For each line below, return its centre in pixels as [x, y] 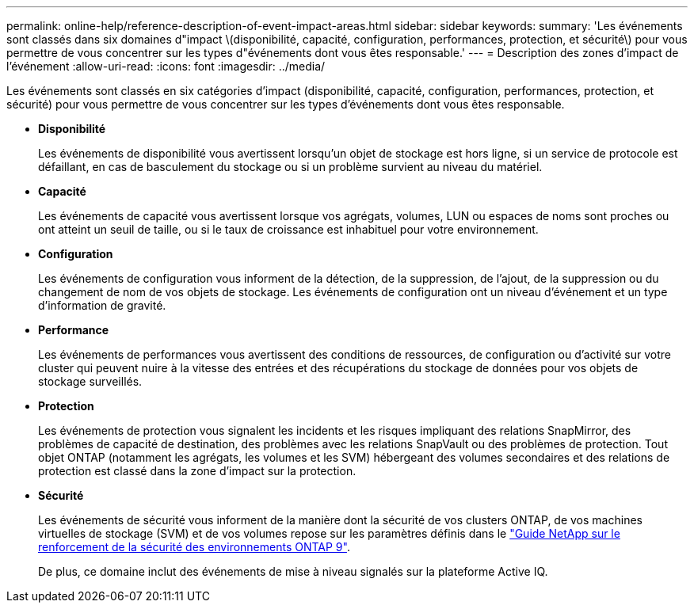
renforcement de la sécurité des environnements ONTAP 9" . [194, 547]
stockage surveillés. [90, 381]
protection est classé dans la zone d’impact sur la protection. [197, 471]
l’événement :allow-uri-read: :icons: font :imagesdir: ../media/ [166, 66]
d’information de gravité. [102, 305]
